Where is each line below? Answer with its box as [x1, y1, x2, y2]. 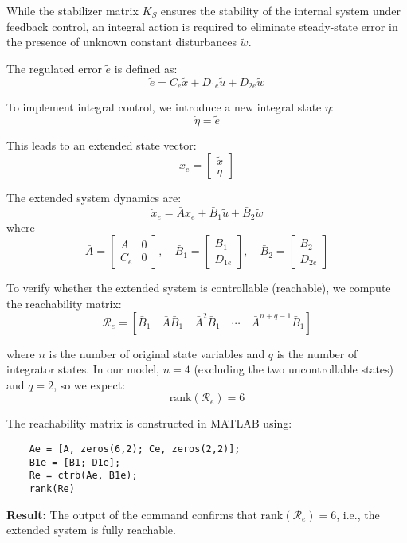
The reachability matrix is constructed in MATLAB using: [6, 415, 292, 432]
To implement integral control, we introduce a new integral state [6, 99, 322, 115]
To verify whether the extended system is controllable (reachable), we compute [6, 279, 391, 296]
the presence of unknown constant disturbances [6, 33, 237, 50]
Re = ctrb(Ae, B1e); [29, 470, 138, 482]
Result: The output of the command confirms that [6, 506, 257, 522]
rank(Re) [29, 482, 75, 494]
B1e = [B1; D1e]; [29, 456, 121, 468]
